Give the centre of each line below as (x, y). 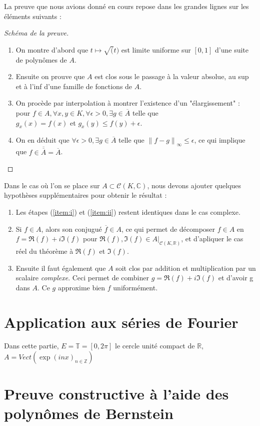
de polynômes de (41, 59)
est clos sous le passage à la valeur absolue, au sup (172, 76)
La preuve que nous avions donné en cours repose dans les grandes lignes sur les (126, 6)
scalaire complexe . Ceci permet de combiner (82, 278)
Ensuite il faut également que (61, 268)
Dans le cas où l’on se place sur (52, 185)
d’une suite (232, 49)
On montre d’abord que (52, 49)
